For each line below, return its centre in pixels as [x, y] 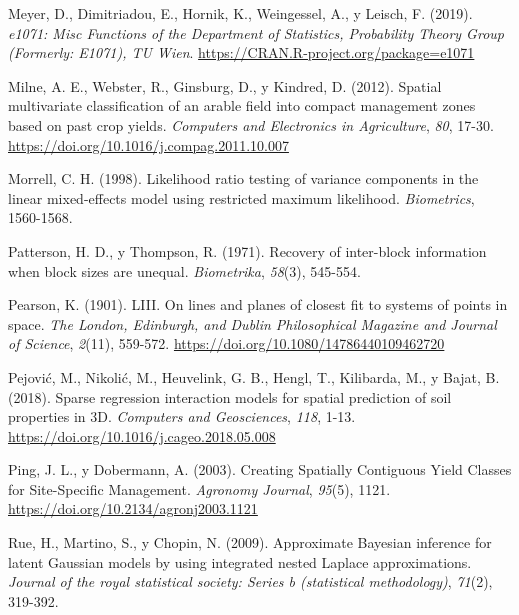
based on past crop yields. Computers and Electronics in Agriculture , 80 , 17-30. [251, 124]
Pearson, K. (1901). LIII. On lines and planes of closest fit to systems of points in [258, 304]
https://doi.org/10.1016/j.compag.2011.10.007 [148, 144]
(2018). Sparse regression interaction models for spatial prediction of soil [230, 396]
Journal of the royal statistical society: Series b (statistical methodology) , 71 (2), [250, 581]
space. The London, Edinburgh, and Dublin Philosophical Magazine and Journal [252, 323]
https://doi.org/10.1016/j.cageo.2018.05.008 [142, 435]
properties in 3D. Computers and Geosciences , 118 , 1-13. [182, 416]
